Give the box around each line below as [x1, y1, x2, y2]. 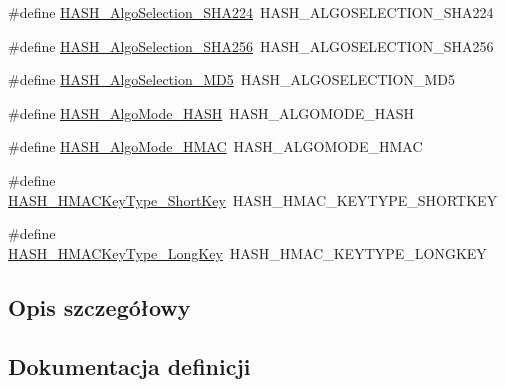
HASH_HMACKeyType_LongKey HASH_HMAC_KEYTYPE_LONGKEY [8, 242, 487, 263]
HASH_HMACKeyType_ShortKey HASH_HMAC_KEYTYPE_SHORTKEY [8, 189, 498, 210]
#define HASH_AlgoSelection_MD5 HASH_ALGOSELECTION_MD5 [8, 69, 455, 90]
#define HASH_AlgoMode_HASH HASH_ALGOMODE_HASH [8, 102, 414, 123]
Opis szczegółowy [8, 291, 191, 322]
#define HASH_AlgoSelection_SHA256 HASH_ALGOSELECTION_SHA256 [8, 35, 494, 56]
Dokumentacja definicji [8, 350, 251, 381]
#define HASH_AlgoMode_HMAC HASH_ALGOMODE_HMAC [8, 136, 423, 157]
